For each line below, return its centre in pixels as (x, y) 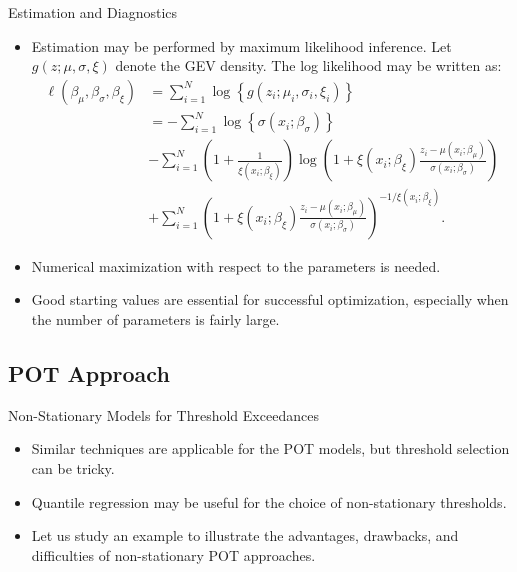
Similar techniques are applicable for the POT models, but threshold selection (270, 448)
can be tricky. (73, 468)
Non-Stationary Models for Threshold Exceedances (163, 414)
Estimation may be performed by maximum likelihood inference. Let (241, 45)
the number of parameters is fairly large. (155, 319)
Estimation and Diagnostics (93, 12)
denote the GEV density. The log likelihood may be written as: (308, 65)
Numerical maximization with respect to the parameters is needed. (236, 265)
